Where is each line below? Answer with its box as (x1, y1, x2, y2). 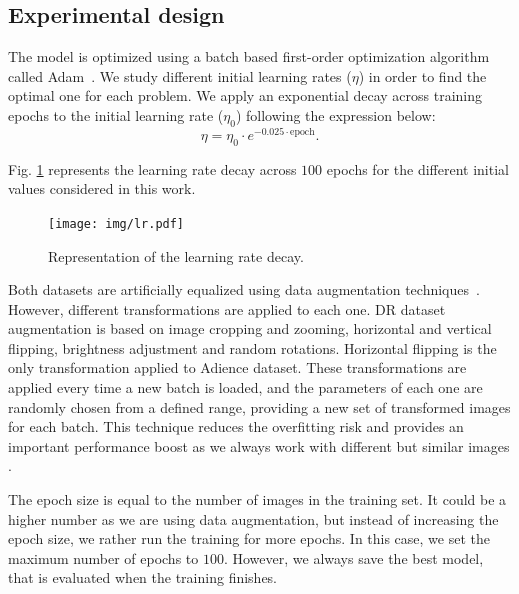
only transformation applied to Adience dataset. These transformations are (8, 357, 467, 378)
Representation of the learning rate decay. (48, 245, 304, 266)
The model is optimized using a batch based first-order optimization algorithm (8, 46, 490, 67)
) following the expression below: (235, 104, 436, 125)
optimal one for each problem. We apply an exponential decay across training (8, 85, 482, 106)
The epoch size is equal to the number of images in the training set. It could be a (8, 489, 507, 510)
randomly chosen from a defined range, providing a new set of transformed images (8, 396, 511, 417)
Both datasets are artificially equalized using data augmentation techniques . (8, 279, 480, 300)
